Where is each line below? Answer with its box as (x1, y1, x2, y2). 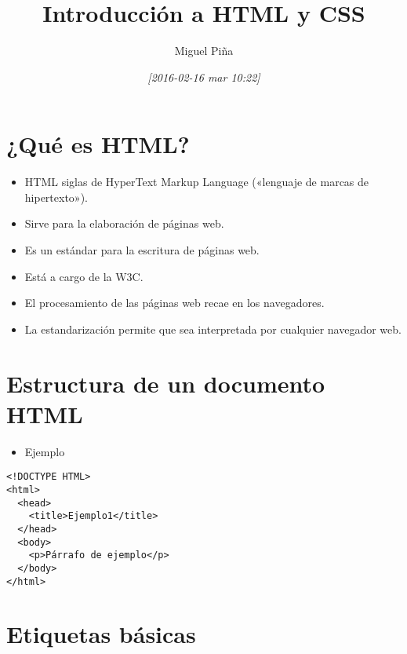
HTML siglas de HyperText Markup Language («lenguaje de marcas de (24, 174, 369, 190)
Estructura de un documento (6, 367, 325, 399)
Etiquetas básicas (6, 618, 196, 650)
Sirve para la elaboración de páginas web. (24, 215, 224, 232)
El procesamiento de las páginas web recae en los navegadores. (24, 294, 325, 311)
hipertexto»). (24, 188, 88, 205)
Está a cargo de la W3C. (24, 268, 144, 284)
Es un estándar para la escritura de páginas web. (24, 242, 260, 258)
